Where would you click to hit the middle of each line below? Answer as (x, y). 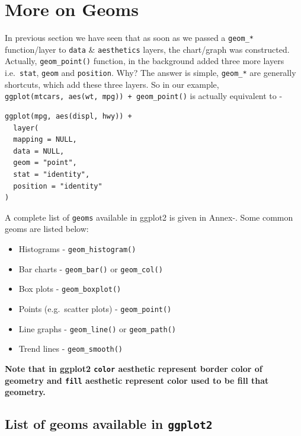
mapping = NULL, (45, 140)
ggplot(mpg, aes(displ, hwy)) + (68, 116)
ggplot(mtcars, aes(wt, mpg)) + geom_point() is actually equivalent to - (144, 96)
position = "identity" (58, 186)
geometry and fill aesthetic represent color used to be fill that (137, 380)
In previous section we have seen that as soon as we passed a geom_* (129, 38)
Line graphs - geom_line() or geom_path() (97, 328)
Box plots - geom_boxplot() (70, 289)
